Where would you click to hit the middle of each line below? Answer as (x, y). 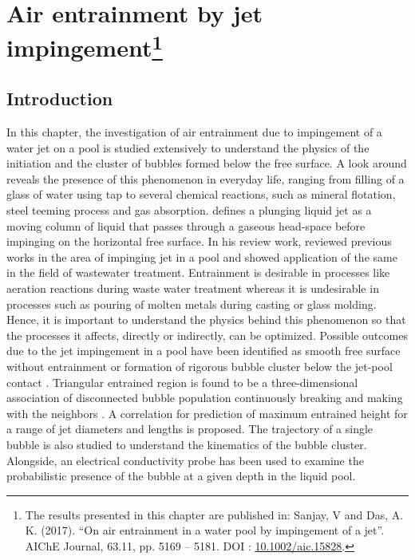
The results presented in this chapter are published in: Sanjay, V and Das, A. (214, 514)
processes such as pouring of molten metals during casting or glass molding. (192, 304)
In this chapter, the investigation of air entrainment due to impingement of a (194, 132)
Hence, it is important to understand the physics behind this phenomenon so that (206, 319)
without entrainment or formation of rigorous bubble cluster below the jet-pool (200, 366)
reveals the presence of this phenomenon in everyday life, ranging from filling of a (206, 178)
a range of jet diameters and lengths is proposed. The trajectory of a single (190, 429)
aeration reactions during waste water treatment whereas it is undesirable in (193, 288)
